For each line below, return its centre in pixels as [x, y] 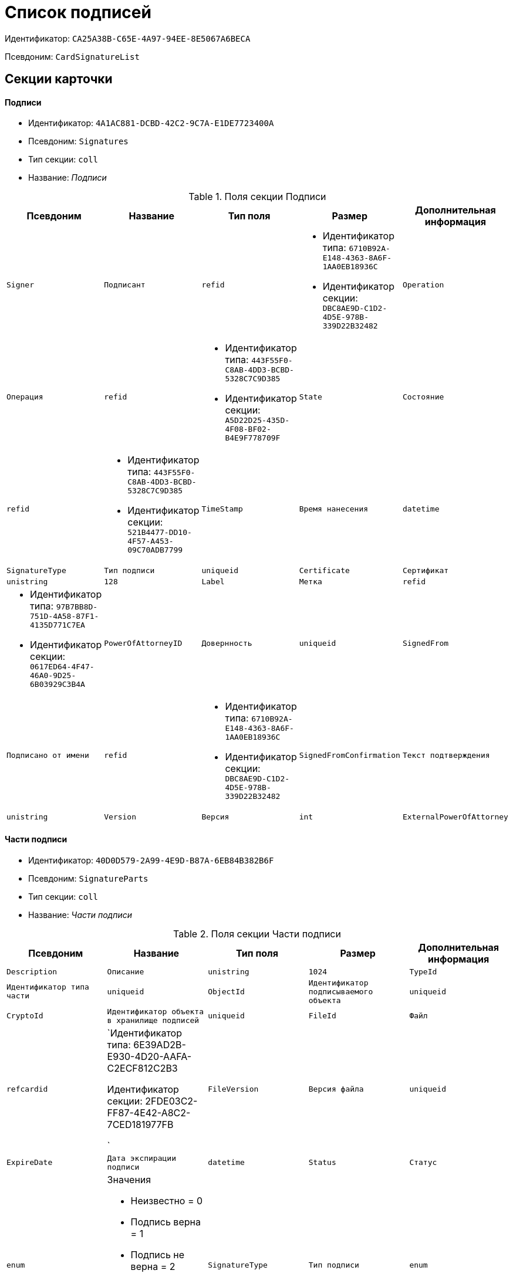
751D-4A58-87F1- [65, 617]
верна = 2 [153, 1266]
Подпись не [158, 1254]
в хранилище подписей [153, 1020]
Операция [25, 397]
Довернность [227, 643]
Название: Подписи [67, 178]
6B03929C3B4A [58, 685]
